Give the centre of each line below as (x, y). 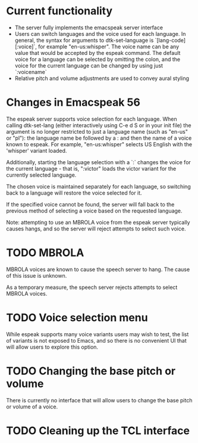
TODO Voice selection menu (77, 318)
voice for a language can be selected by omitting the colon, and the (98, 59)
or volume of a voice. (32, 407)
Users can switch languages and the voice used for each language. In (100, 33)
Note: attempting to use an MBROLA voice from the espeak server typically (98, 222)
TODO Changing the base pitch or (91, 371)
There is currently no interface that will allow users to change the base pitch (99, 400)
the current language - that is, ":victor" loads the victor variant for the (91, 168)
